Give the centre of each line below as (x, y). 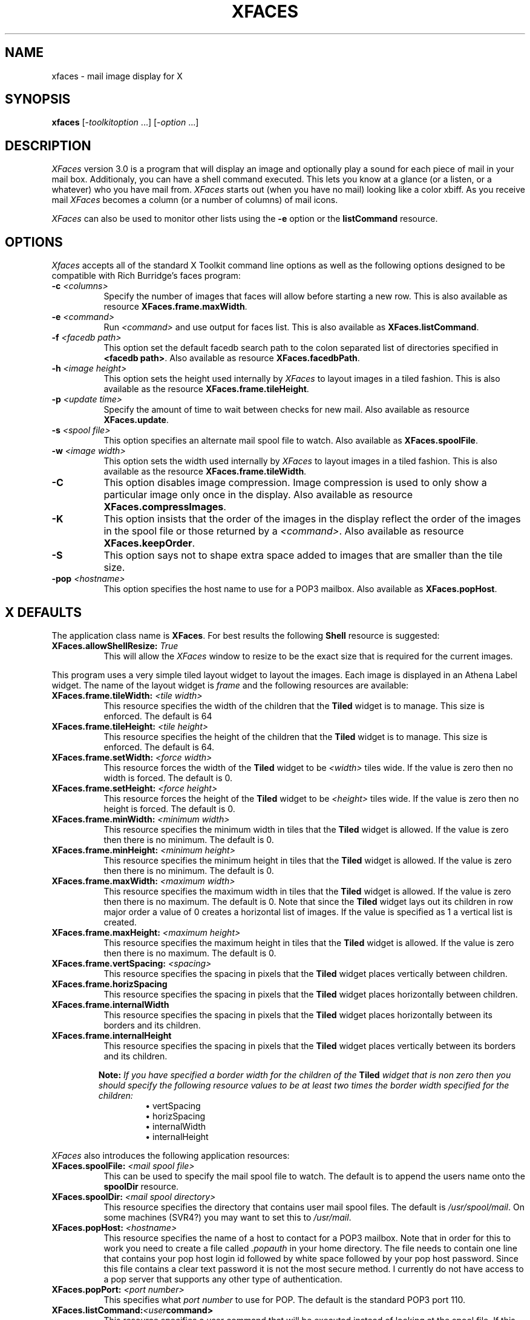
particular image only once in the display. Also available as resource (258, 495)
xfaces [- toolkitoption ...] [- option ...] (125, 122)
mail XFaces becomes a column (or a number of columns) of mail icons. (195, 200)
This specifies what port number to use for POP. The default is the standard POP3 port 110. (285, 1299)
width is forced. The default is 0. (168, 778)
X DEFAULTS (44, 612)
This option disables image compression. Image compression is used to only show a (295, 483)
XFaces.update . (136, 420)
